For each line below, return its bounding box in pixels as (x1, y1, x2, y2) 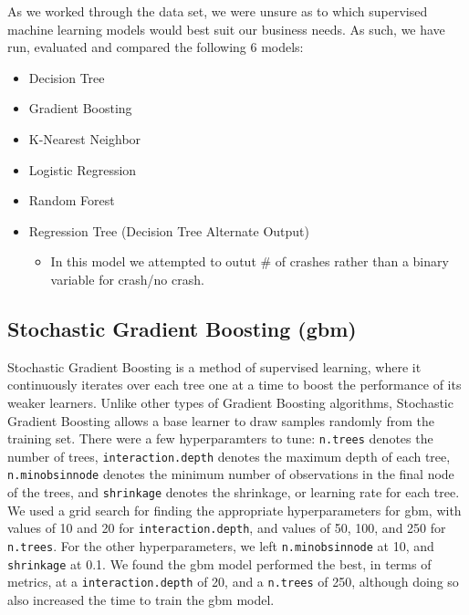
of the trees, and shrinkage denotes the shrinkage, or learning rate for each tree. (7, 483, 460, 502)
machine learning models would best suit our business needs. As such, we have (7, 19, 445, 38)
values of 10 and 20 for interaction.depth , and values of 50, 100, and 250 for (7, 518, 446, 537)
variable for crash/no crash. (50, 269, 204, 288)
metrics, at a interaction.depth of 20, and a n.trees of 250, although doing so (7, 572, 459, 591)
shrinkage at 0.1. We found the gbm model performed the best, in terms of (7, 554, 432, 573)
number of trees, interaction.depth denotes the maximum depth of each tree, (7, 446, 451, 465)
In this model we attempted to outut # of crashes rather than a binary (50, 252, 449, 271)
